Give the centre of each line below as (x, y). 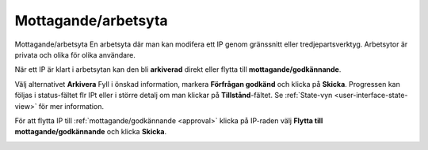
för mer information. (71, 106)
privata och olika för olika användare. (75, 54)
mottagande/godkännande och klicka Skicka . (91, 132)
